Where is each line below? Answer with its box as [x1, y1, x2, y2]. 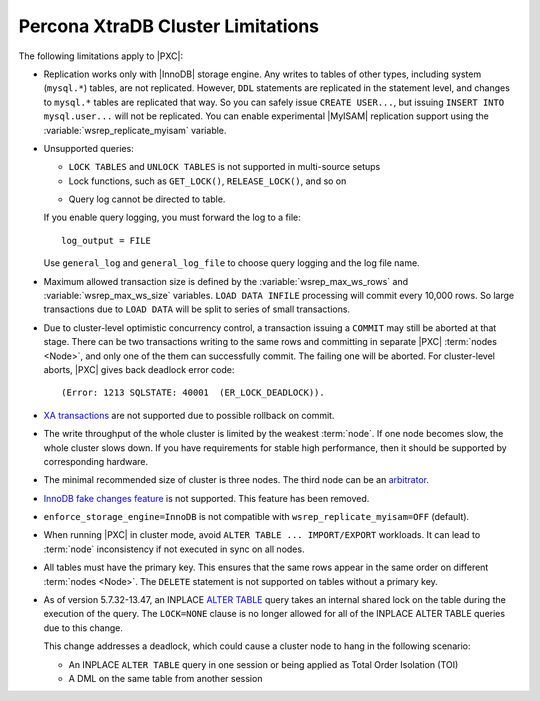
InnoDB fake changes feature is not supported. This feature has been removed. [43, 492, 370, 504]
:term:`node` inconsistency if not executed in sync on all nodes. [43, 543, 305, 555]
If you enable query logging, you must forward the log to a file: [43, 211, 301, 224]
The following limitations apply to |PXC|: [18, 50, 184, 62]
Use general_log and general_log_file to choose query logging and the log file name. [43, 257, 420, 269]
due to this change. [43, 621, 124, 634]
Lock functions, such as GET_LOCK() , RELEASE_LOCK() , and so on [68, 175, 347, 187]
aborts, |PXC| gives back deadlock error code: [43, 363, 235, 375]
